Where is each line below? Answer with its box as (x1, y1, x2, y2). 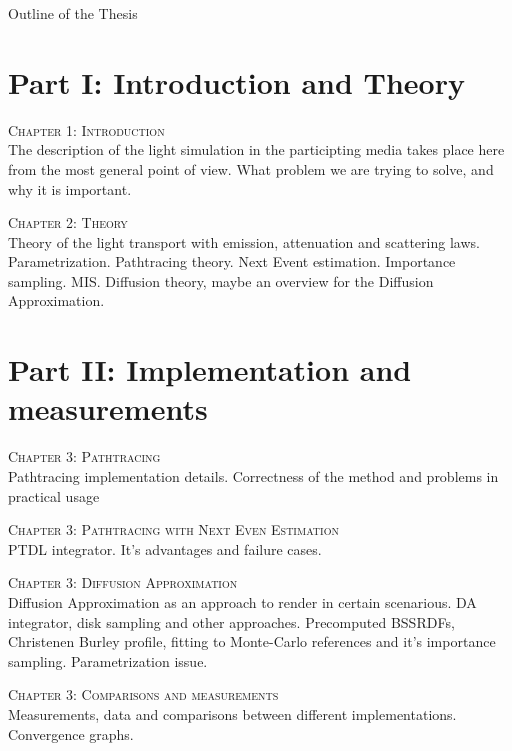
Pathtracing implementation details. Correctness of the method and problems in (8, 465, 499, 486)
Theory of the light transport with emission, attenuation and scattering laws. (8, 231, 480, 252)
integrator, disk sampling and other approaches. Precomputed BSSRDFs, (8, 611, 455, 632)
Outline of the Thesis (8, 3, 138, 23)
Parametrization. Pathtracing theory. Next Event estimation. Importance (8, 251, 456, 272)
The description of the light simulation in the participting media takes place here (8, 139, 505, 160)
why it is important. (8, 178, 132, 199)
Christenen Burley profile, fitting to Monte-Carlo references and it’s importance (8, 631, 496, 652)
